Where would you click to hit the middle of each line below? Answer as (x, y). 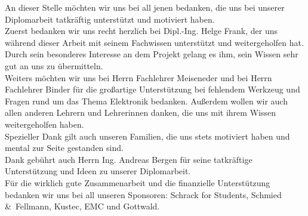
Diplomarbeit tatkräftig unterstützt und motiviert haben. (110, 19)
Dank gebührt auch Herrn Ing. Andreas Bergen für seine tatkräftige (129, 159)
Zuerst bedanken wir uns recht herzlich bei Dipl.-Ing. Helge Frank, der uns (141, 31)
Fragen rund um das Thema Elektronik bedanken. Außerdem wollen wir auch (146, 101)
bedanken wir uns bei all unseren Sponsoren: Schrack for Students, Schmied (143, 194)
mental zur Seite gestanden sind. (64, 148)
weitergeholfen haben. (44, 124)
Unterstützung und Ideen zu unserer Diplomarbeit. (98, 171)
